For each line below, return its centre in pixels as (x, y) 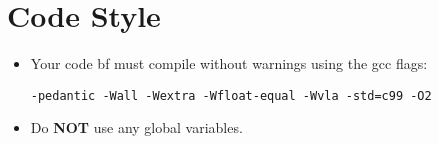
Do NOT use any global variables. (136, 127)
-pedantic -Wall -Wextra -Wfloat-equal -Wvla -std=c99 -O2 (231, 95)
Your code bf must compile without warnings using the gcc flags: (229, 63)
